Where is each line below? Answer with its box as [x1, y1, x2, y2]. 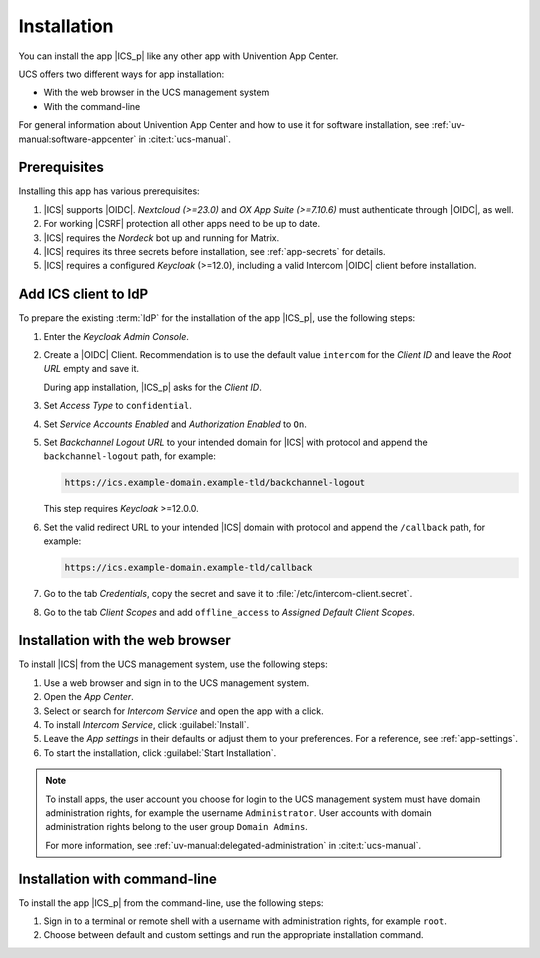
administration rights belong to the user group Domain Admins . [45, 821, 309, 833]
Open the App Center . [43, 691, 134, 703]
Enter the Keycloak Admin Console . [43, 330, 190, 342]
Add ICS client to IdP [18, 286, 149, 303]
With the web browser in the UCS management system [43, 86, 270, 99]
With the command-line [43, 100, 141, 112]
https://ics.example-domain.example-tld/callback [64, 562, 313, 574]
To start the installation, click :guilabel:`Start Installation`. [43, 746, 277, 759]
